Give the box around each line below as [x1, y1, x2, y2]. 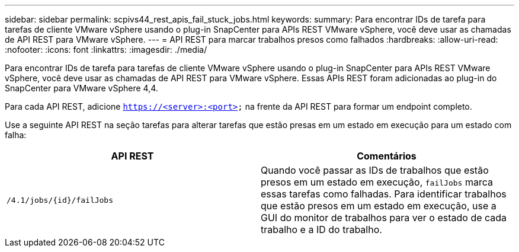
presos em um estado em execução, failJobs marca [261, 176, 493, 188]
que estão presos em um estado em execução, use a [261, 200, 496, 212]
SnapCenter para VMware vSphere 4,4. [5, 83, 158, 93]
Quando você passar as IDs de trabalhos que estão [261, 164, 489, 176]
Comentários [357, 150, 417, 162]
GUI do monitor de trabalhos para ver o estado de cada [261, 212, 507, 224]
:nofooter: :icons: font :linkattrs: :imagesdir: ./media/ [5, 44, 207, 55]
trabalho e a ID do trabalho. [261, 224, 382, 235]
